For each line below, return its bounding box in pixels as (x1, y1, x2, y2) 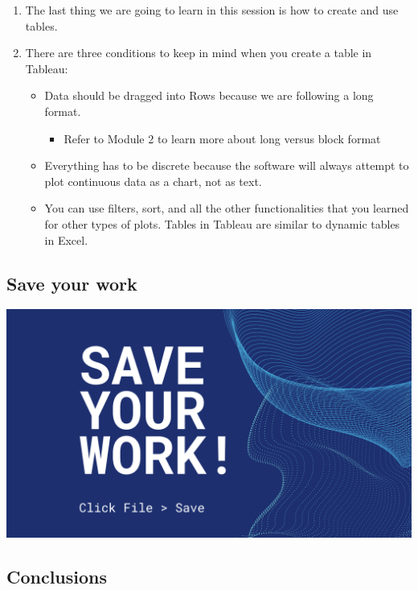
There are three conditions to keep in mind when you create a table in (25, 44, 372, 61)
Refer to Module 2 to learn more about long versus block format (64, 130, 381, 146)
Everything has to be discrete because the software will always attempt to (44, 157, 409, 174)
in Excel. (44, 231, 88, 248)
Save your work (6, 270, 137, 295)
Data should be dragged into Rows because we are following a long (44, 87, 374, 104)
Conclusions (6, 563, 108, 588)
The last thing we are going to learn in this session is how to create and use (25, 2, 399, 18)
